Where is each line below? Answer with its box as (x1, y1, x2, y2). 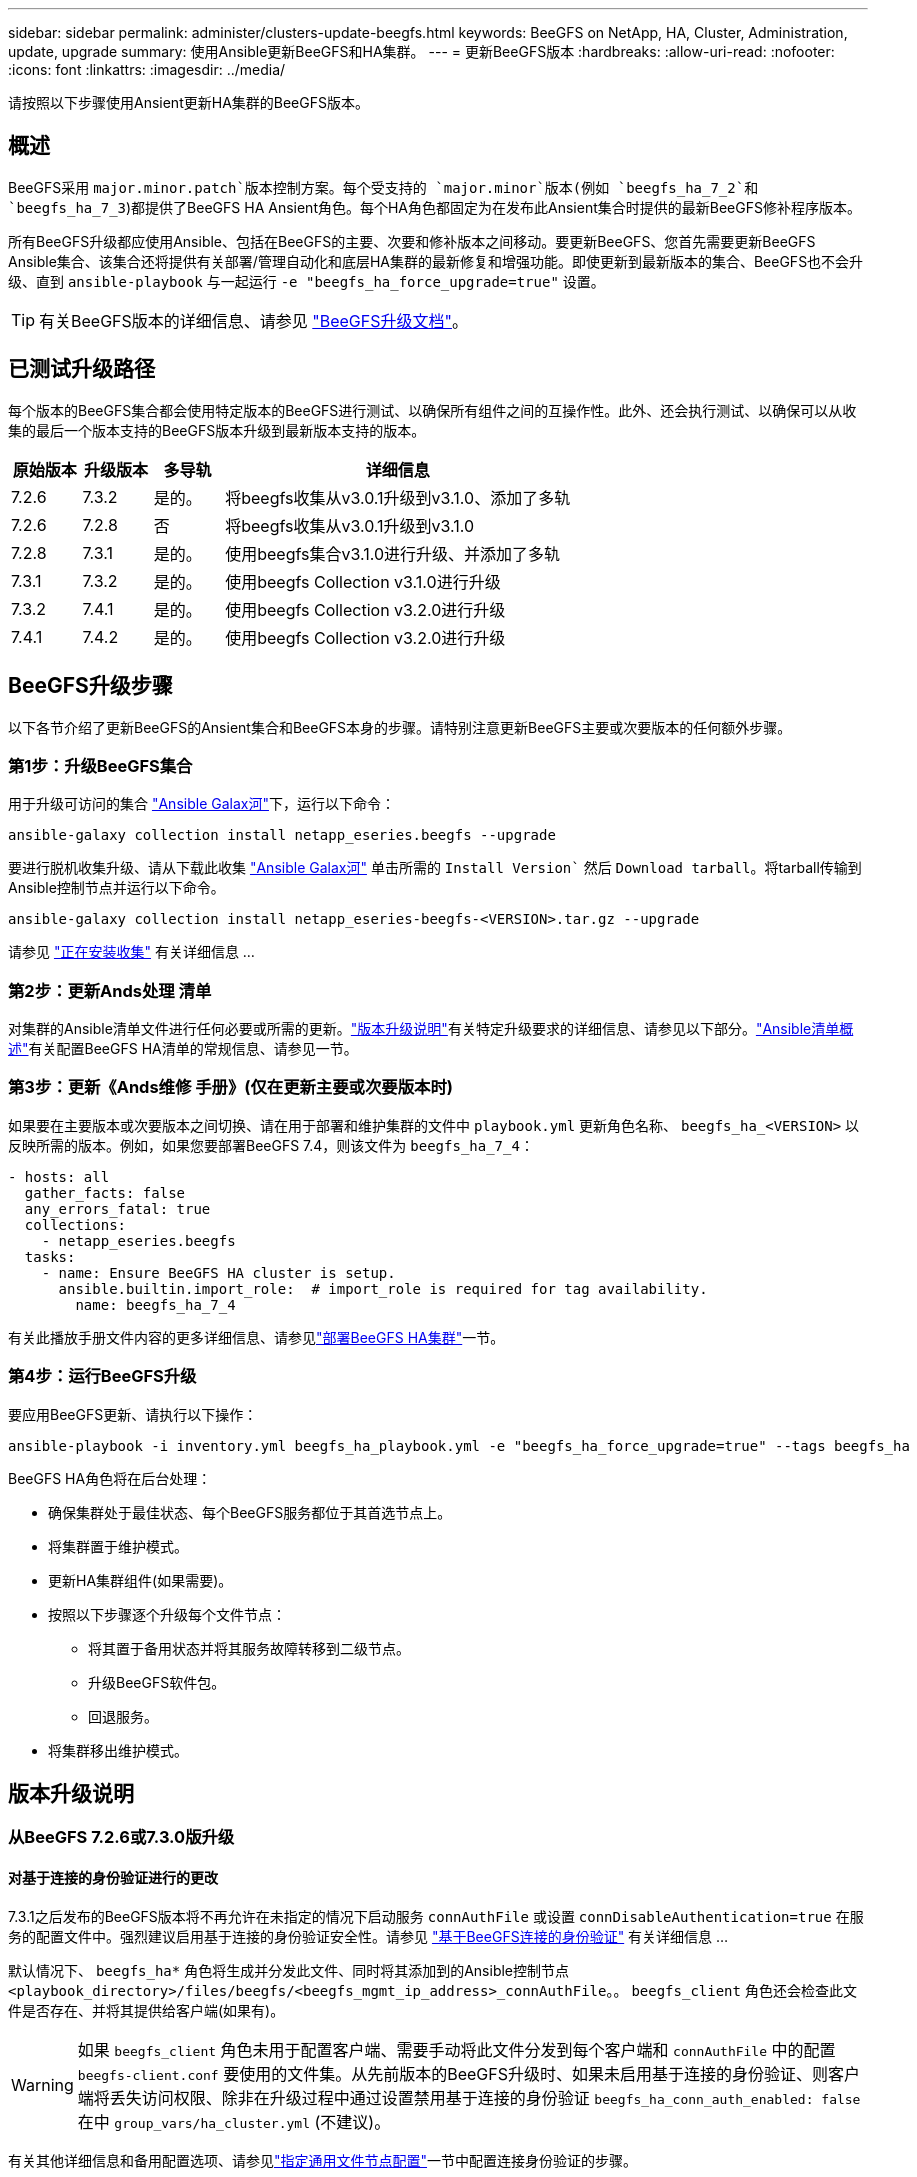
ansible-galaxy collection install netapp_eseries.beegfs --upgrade (8, 827, 556, 844)
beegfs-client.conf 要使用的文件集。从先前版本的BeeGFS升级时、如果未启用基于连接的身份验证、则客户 (77, 2063, 860, 2084)
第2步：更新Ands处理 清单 (8, 980, 212, 1001)
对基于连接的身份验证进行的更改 (8, 1868, 218, 1886)
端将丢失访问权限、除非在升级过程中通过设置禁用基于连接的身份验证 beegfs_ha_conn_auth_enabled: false (77, 2087, 861, 2108)
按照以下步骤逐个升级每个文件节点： (48, 1605, 286, 1623)
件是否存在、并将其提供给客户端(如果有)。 (8, 2001, 285, 2019)
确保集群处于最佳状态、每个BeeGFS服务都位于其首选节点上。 (48, 1503, 452, 1521)
